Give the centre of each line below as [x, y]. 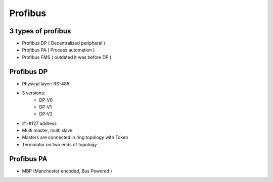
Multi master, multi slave [47, 131]
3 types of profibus [40, 31]
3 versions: [34, 93]
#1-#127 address [39, 123]
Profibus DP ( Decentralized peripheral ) [64, 43]
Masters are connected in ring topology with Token [75, 137]
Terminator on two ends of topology [59, 144]
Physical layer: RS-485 [46, 84]
